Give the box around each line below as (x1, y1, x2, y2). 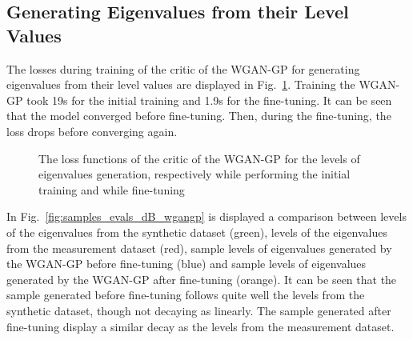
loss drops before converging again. (6, 122, 178, 139)
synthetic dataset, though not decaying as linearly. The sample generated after (6, 302, 391, 318)
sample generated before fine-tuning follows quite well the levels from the (6, 286, 365, 303)
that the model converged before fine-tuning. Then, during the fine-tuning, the (6, 107, 391, 124)
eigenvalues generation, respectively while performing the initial (38, 166, 351, 182)
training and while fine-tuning (38, 181, 185, 198)
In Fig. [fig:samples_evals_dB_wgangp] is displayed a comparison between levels (6, 208, 407, 225)
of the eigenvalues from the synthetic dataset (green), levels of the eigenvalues (6, 223, 388, 240)
